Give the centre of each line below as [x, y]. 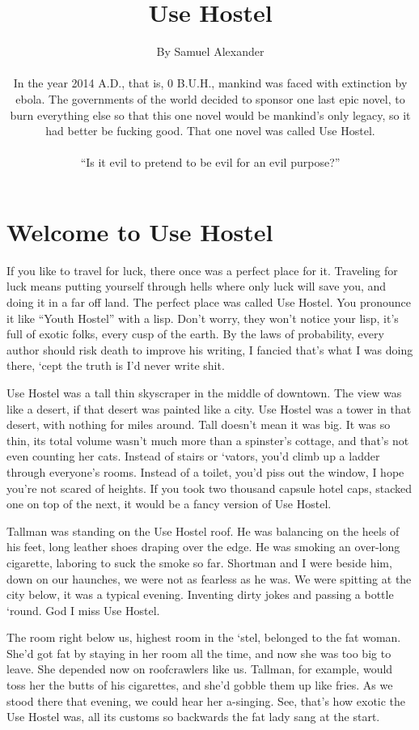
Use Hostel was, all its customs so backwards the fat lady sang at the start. [193, 717]
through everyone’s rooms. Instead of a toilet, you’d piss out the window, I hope [205, 471]
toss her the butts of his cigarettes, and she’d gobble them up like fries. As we [200, 685]
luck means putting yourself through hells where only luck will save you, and [197, 286]
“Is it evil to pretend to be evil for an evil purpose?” [210, 162]
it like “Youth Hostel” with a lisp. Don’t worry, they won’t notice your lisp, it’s [203, 318]
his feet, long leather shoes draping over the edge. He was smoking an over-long [203, 547]
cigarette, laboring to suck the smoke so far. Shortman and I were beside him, [199, 562]
